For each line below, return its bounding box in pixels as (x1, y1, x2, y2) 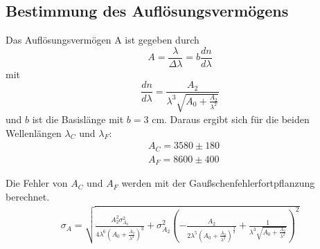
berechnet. (6, 189, 50, 203)
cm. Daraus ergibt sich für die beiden (152, 111, 310, 126)
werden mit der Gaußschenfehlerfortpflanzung (121, 176, 315, 190)
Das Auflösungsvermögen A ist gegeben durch (6, 33, 199, 47)
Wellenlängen (6, 125, 62, 140)
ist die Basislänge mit (32, 111, 124, 126)
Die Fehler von (6, 176, 68, 190)
